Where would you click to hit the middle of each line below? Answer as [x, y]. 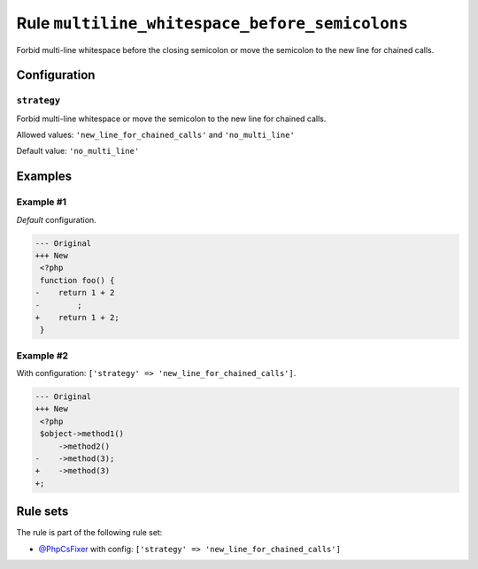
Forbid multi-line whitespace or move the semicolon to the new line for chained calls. [171, 119]
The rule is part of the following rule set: [89, 533]
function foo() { [77, 280]
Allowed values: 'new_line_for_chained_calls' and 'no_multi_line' [156, 135]
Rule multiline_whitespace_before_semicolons [212, 23]
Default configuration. [56, 219]
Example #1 [41, 202]
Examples [44, 177]
